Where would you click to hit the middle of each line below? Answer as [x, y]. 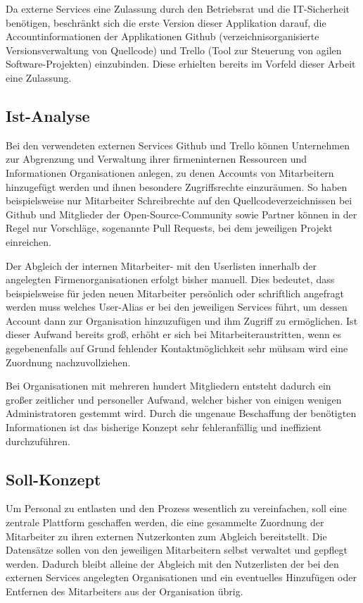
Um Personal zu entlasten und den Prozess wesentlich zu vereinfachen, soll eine [176, 508]
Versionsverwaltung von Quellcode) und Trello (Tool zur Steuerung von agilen [174, 50]
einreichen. [28, 241]
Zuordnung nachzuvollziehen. [68, 362]
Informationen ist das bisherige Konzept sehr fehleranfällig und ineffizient [164, 427]
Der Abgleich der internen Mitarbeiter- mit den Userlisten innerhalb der [161, 265]
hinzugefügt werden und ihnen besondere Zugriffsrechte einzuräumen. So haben [177, 186]
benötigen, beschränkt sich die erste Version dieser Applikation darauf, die [166, 22]
